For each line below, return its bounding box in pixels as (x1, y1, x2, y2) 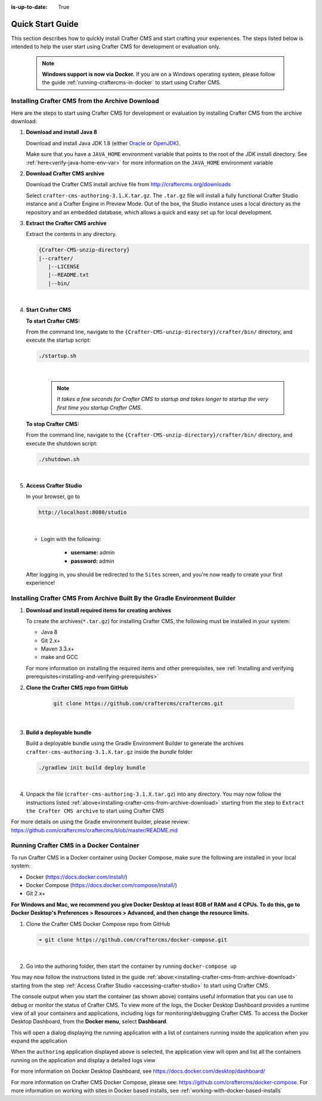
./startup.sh (38, 352, 77, 360)
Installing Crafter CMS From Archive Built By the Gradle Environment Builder (11, 594, 236, 603)
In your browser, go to (26, 493, 80, 500)
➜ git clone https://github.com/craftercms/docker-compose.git (38, 936, 228, 943)
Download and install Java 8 (26, 128, 98, 136)
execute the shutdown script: (26, 440, 98, 447)
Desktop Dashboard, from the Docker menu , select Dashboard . (11, 1018, 168, 1025)
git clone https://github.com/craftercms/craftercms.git (53, 700, 224, 707)
